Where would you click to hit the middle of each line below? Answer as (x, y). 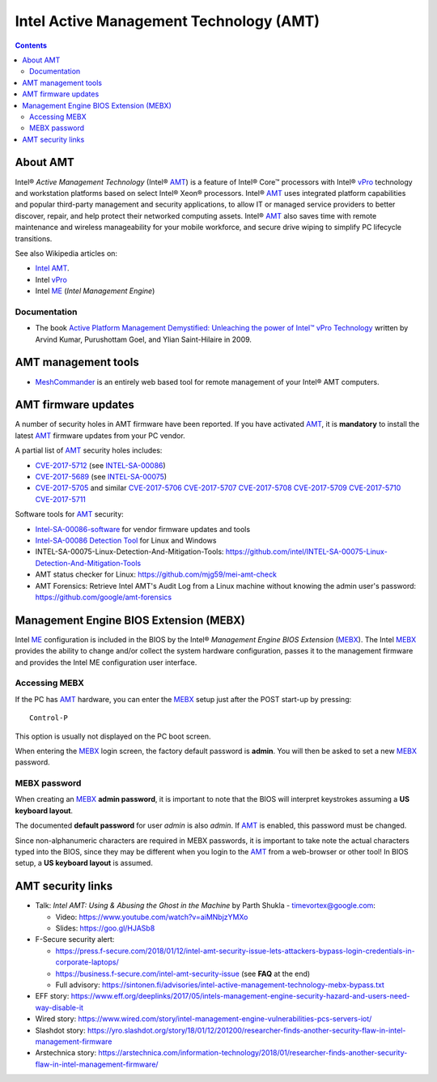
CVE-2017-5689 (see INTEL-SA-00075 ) (101, 477)
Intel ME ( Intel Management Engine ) (95, 291)
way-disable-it (59, 1007)
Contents (31, 45)
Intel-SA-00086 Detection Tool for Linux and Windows (126, 540)
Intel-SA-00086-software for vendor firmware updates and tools (143, 529)
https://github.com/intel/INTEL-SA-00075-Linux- (306, 552)
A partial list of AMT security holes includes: (89, 450)
